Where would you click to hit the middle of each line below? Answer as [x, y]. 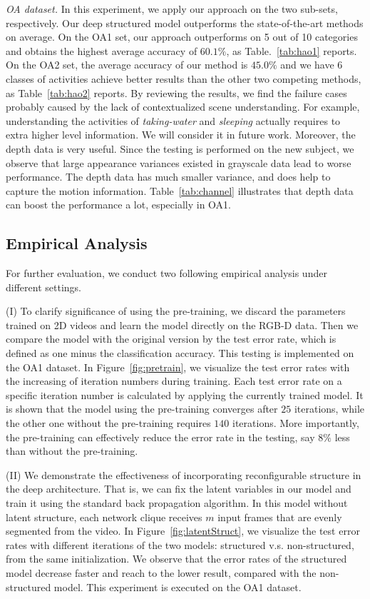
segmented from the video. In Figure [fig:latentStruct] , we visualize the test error [183, 531]
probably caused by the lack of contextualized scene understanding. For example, [183, 107]
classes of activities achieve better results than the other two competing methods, [184, 78]
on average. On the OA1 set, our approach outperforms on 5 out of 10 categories [182, 37]
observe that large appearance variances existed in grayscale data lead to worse [179, 162]
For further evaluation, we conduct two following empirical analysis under [166, 273]
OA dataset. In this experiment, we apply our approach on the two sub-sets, [172, 9]
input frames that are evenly [280, 517]
